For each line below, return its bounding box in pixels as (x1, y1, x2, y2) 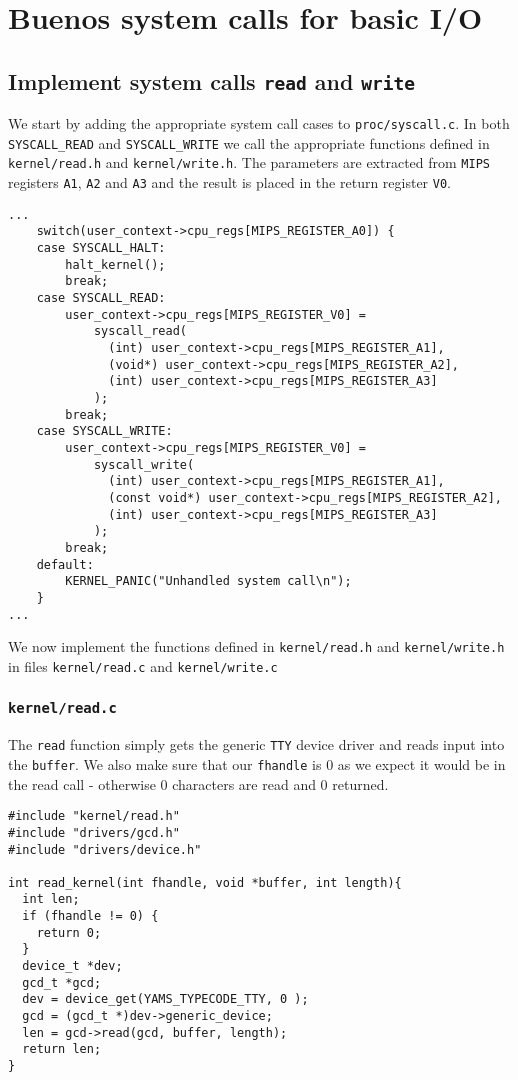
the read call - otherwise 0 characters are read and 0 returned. (8, 773, 389, 794)
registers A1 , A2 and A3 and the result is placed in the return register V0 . (8, 172, 452, 193)
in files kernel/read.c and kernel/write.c (8, 655, 278, 676)
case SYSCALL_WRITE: (36, 424, 173, 439)
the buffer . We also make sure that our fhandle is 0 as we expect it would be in (8, 753, 506, 774)
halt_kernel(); (65, 257, 166, 272)
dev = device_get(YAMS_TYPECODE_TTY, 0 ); (22, 992, 309, 1007)
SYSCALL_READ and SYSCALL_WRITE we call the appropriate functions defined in (8, 132, 490, 153)
